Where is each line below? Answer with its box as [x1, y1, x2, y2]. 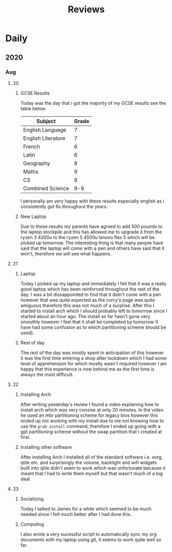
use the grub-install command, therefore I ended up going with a [20, 423, 161, 429]
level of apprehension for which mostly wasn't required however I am [20, 360, 167, 366]
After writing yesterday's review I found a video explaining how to [20, 401, 159, 407]
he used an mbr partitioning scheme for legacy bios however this [20, 412, 158, 418]
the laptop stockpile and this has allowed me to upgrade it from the [20, 229, 162, 235]
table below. [20, 105, 46, 112]
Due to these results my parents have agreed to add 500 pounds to [20, 223, 163, 229]
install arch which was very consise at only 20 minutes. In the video [20, 407, 164, 413]
